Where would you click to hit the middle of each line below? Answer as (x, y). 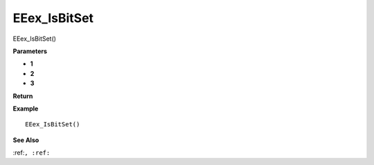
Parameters (30, 51)
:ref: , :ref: (32, 153)
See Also (26, 140)
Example (26, 108)
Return (23, 96)
